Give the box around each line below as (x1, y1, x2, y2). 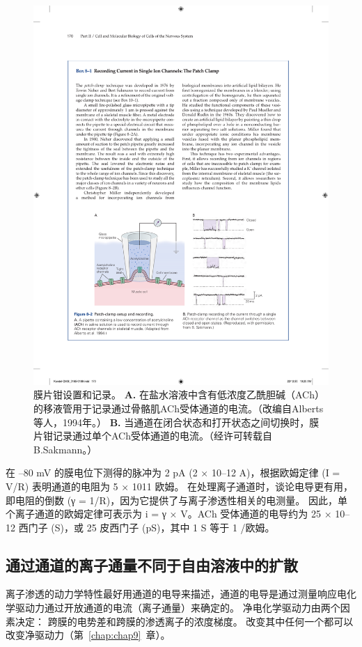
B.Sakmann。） (33, 442, 97, 456)
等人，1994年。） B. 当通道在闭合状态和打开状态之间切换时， (33, 414, 310, 429)
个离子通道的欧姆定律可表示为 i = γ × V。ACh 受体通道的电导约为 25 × (6, 506, 332, 521)
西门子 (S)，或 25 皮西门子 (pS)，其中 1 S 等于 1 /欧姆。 (18, 520, 275, 534)
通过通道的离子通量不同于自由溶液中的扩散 (6, 554, 298, 575)
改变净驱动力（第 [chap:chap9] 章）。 (6, 627, 171, 642)
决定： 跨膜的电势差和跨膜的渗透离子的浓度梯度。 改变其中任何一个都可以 (15, 614, 354, 628)
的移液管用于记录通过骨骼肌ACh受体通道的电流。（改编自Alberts (33, 400, 324, 415)
